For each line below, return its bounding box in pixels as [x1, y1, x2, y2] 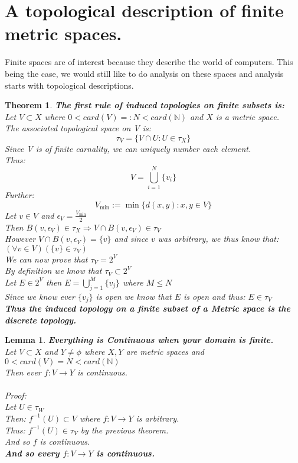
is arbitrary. [136, 412, 179, 424]
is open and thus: [184, 290, 245, 302]
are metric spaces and [126, 345, 204, 358]
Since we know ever [5, 290, 75, 302]
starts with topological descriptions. [5, 79, 134, 91]
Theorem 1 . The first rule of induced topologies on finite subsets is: [5, 99, 285, 111]
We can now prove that [5, 252, 88, 265]
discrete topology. [5, 313, 77, 326]
